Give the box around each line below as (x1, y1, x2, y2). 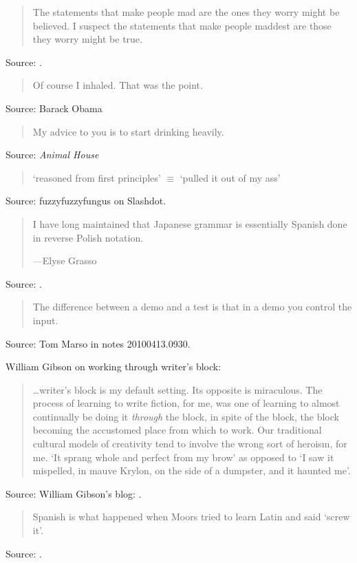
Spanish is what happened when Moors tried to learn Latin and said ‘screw (32, 509, 350, 524)
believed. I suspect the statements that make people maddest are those (32, 18, 332, 32)
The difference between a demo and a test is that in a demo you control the (32, 299, 352, 314)
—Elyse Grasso (32, 253, 97, 268)
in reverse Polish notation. (32, 230, 144, 244)
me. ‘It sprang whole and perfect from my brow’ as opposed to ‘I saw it (32, 449, 334, 464)
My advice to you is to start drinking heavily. (32, 124, 224, 138)
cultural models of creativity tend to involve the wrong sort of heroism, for (32, 436, 347, 451)
